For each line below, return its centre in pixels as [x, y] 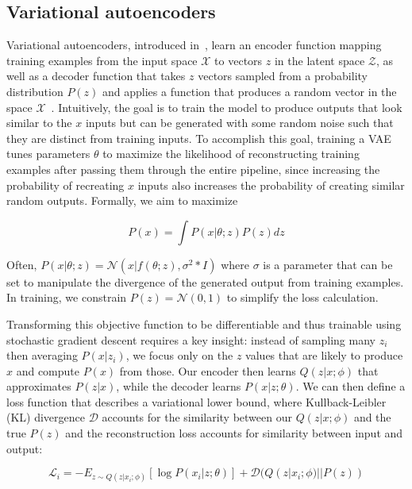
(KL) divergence [46, 417]
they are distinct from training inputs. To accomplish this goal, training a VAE [199, 138]
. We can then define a [350, 386]
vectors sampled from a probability [283, 76]
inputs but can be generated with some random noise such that [239, 123]
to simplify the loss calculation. [302, 297]
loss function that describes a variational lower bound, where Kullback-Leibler [196, 401]
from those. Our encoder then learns [208, 370]
